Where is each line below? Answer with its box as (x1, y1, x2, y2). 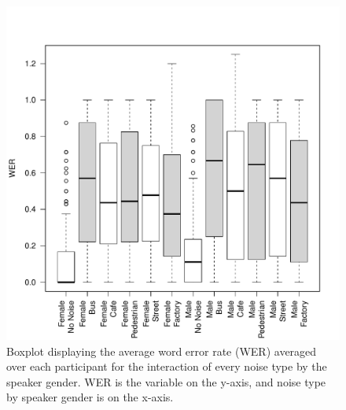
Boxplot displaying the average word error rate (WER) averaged (6, 342, 317, 359)
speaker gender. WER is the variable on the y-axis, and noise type (6, 373, 326, 390)
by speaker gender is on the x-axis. (6, 389, 174, 405)
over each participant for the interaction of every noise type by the (6, 358, 327, 375)
